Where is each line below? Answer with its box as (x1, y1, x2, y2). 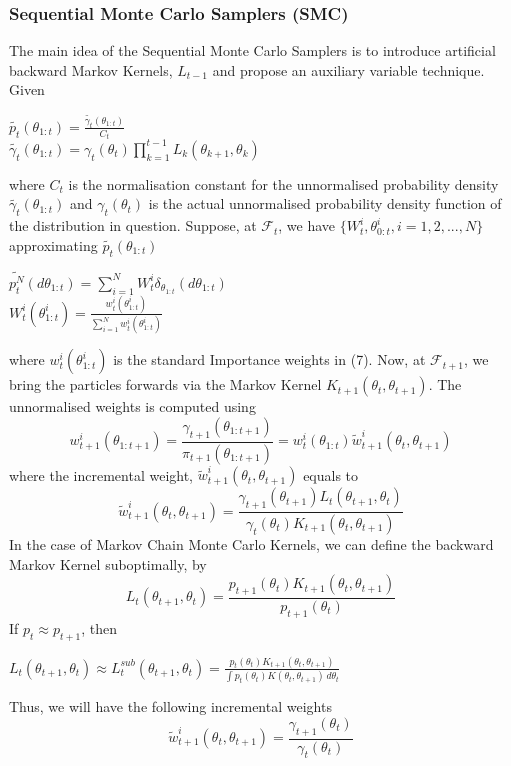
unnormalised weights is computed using (9, 396, 256, 417)
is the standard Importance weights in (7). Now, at (113, 349, 426, 370)
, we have (278, 215, 336, 236)
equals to (303, 464, 359, 485)
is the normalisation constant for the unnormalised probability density (68, 173, 499, 194)
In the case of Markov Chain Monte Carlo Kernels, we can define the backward (9, 533, 494, 554)
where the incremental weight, (9, 464, 194, 485)
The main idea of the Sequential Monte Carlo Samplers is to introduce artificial (9, 40, 496, 61)
